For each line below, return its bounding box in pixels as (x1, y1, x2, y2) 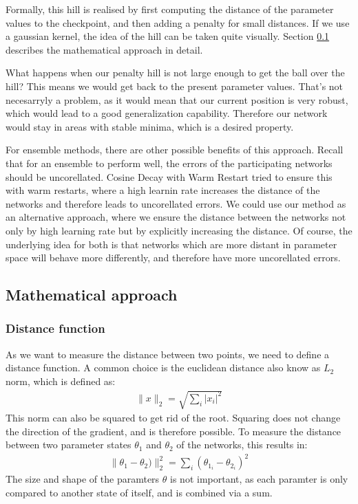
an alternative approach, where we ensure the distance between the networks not (6, 210, 346, 224)
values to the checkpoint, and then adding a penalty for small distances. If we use (6, 15, 350, 30)
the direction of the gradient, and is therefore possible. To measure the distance (6, 424, 341, 438)
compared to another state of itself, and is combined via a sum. (6, 485, 273, 499)
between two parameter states (6, 437, 131, 452)
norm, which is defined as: (6, 373, 116, 388)
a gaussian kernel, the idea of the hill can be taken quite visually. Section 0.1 (6, 29, 330, 43)
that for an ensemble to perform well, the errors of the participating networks (6, 155, 333, 170)
